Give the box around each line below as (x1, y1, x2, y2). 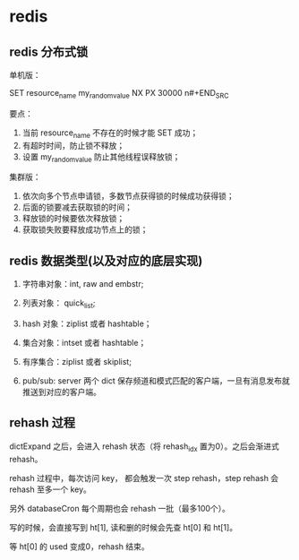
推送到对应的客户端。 (21, 387, 101, 397)
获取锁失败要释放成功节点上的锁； (21, 224, 149, 235)
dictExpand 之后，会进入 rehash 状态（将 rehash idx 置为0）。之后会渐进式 (9, 441, 279, 453)
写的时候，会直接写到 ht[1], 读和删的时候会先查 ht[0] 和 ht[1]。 (9, 521, 238, 532)
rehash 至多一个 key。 (9, 484, 92, 495)
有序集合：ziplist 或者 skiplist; (21, 357, 132, 366)
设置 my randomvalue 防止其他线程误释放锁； (21, 151, 181, 164)
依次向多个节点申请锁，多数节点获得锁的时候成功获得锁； (21, 191, 235, 202)
